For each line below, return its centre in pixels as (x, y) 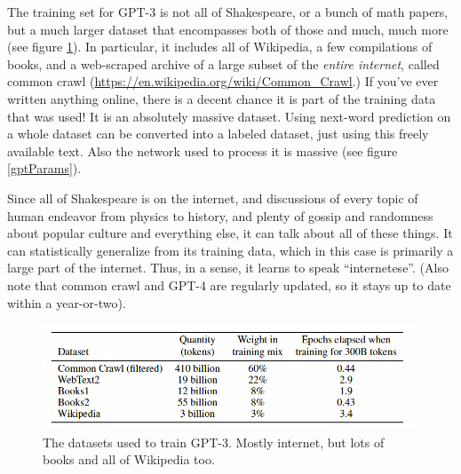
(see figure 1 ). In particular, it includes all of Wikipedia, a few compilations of (220, 47)
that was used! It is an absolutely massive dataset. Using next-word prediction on (229, 116)
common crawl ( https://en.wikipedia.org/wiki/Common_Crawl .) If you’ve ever (223, 81)
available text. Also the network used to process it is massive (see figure (203, 150)
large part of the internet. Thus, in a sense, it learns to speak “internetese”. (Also (228, 268)
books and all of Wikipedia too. (129, 459)
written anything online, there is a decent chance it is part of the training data (222, 98)
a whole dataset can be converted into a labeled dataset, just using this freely (218, 134)
